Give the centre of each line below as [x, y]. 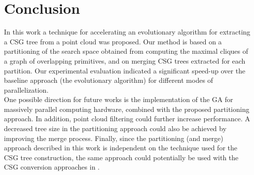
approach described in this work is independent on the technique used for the [121, 148]
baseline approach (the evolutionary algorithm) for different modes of [109, 80]
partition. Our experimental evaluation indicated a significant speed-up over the [125, 70]
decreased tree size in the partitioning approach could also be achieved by [115, 128]
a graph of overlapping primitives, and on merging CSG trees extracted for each [125, 60]
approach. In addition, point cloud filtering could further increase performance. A [127, 119]
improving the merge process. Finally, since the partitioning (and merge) [114, 138]
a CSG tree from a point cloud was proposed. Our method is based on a [113, 41]
